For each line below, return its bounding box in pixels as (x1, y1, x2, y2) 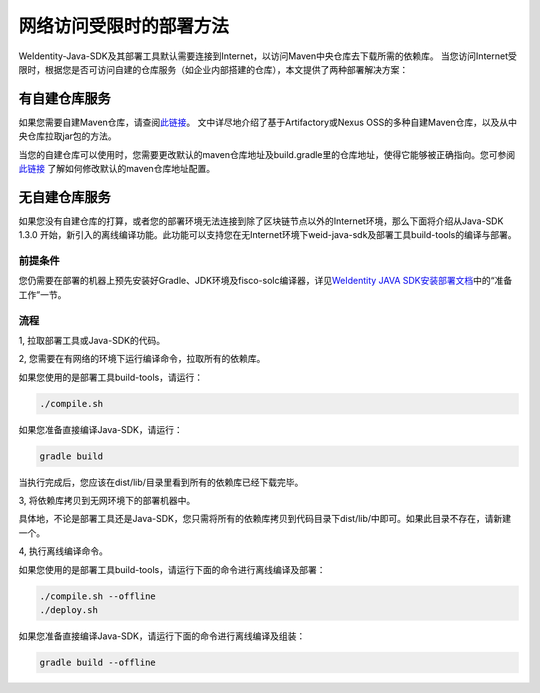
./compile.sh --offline (39, 590, 157, 602)
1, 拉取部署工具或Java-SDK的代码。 (18, 334, 165, 346)
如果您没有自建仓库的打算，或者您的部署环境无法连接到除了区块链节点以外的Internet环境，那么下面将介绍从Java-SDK (18, 215, 504, 227)
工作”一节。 (18, 288, 67, 300)
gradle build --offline (39, 657, 157, 668)
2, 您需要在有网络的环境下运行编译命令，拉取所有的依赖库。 (18, 353, 266, 365)
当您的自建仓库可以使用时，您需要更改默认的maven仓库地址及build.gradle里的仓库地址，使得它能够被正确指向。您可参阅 (18, 148, 516, 160)
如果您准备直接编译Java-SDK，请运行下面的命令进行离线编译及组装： (18, 630, 306, 642)
